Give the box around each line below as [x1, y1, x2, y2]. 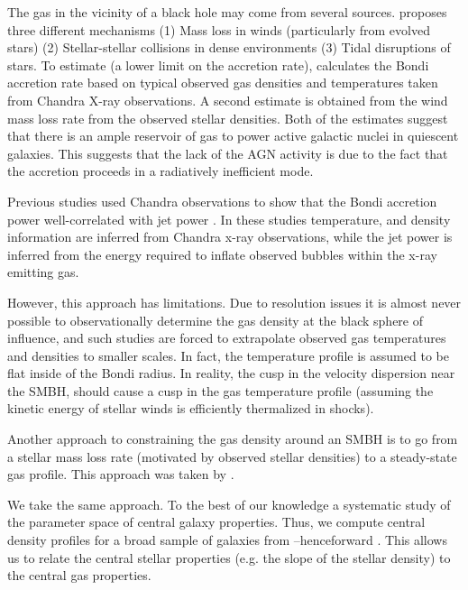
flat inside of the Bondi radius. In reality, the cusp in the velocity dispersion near [7, 364, 455, 383]
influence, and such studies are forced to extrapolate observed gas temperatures [7, 328, 446, 347]
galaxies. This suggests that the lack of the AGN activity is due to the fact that [7, 143, 448, 162]
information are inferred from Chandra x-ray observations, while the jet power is [7, 227, 453, 246]
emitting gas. [7, 263, 79, 281]
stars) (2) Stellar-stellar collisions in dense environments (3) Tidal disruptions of [7, 38, 451, 57]
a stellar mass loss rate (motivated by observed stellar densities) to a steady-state [7, 447, 457, 466]
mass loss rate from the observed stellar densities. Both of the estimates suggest [7, 108, 448, 127]
